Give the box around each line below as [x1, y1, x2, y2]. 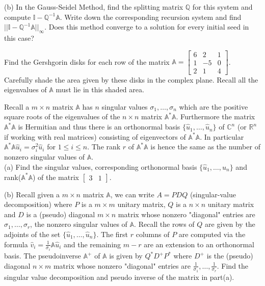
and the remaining [64, 239, 121, 249]
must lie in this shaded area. [56, 84, 144, 95]
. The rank [87, 141, 121, 152]
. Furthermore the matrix [176, 111, 255, 122]
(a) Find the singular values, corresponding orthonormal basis [4, 161, 197, 172]
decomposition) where [4, 199, 72, 210]
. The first [96, 228, 128, 239]
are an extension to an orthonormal [144, 239, 254, 249]
